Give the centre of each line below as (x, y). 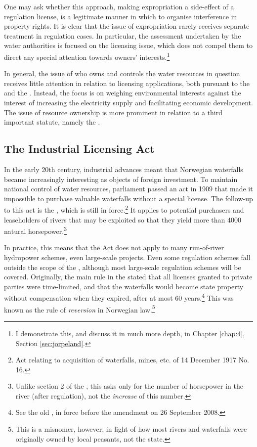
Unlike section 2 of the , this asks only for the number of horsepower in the (129, 386)
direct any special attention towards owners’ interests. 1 (87, 56)
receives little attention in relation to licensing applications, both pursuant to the (127, 83)
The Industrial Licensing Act (79, 149)
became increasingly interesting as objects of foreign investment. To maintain (121, 179)
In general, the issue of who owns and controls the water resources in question (122, 73)
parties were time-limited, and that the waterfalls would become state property (124, 286)
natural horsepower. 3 (35, 230)
